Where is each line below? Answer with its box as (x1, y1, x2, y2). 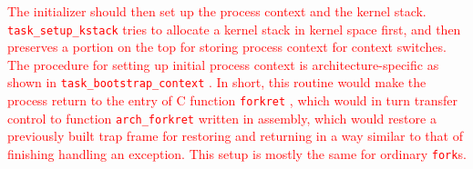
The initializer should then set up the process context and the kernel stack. (7, 2, 427, 20)
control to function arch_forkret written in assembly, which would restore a (7, 108, 437, 127)
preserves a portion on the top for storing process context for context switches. (7, 37, 447, 56)
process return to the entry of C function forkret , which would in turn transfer (7, 91, 458, 110)
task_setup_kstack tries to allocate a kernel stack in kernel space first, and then (7, 19, 461, 38)
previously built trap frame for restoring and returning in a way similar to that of (7, 126, 463, 145)
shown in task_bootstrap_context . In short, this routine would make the (7, 73, 427, 92)
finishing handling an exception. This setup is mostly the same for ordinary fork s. (7, 144, 467, 163)
